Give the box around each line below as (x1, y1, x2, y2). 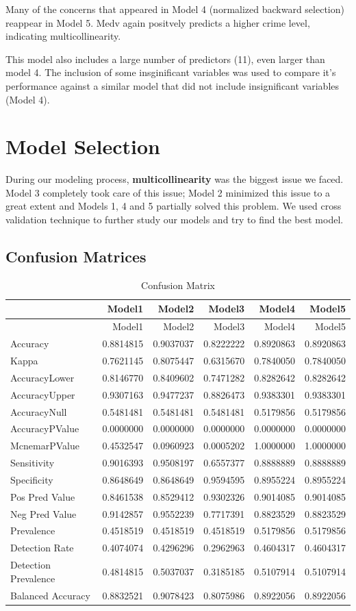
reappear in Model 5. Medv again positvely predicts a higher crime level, (5, 15, 310, 29)
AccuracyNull (10, 404, 67, 419)
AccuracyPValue (10, 421, 79, 436)
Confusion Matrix (141, 277, 215, 292)
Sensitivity (10, 456, 55, 470)
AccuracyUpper (10, 387, 75, 401)
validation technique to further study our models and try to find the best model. (5, 212, 344, 227)
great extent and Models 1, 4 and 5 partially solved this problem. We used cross (5, 199, 342, 213)
